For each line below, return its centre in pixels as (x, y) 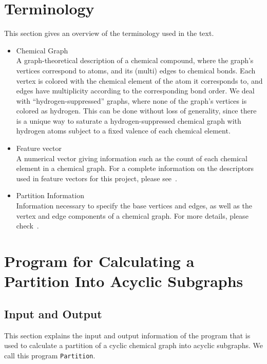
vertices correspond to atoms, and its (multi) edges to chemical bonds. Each (136, 70)
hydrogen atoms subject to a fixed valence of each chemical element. (123, 131)
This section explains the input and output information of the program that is (127, 335)
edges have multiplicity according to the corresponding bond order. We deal (135, 91)
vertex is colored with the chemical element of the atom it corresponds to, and (139, 80)
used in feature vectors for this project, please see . (97, 178)
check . (27, 226)
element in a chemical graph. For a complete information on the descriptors (135, 168)
